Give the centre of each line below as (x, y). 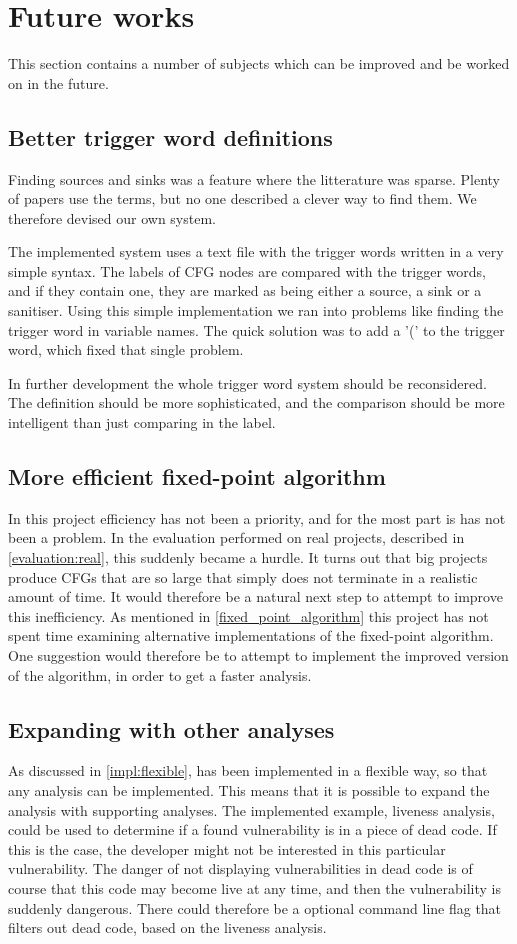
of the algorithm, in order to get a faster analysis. (160, 674)
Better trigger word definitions (170, 136)
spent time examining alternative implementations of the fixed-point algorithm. (251, 635)
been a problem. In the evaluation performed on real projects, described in (236, 537)
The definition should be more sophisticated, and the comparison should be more (256, 402)
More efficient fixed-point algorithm (197, 476)
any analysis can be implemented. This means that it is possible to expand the (249, 789)
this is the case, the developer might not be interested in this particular (227, 848)
